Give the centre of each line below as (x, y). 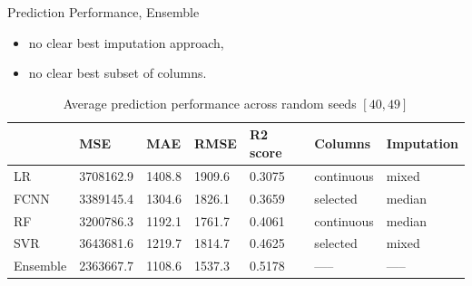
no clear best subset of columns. (118, 73)
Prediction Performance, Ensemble (103, 12)
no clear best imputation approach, (126, 42)
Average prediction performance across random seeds (210, 103)
